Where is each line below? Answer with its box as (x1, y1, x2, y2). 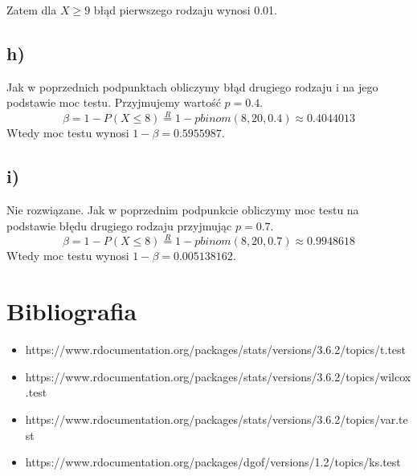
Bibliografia (6, 295, 137, 328)
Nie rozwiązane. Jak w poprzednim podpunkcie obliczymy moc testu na (6, 201, 359, 218)
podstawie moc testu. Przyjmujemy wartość (6, 94, 221, 111)
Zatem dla (6, 2, 57, 18)
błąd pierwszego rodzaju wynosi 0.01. (93, 2, 277, 18)
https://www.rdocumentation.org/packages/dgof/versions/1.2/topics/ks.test (25, 454, 401, 470)
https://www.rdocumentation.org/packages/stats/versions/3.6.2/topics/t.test (25, 341, 407, 358)
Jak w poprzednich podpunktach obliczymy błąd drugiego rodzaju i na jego (6, 78, 378, 95)
